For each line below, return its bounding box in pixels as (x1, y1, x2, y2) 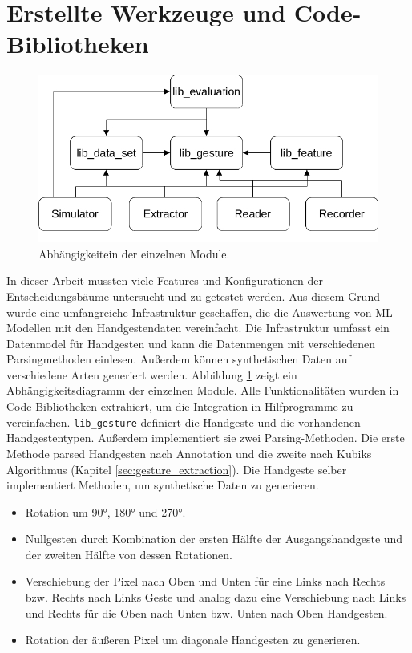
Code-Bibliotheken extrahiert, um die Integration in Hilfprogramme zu (6, 398, 353, 415)
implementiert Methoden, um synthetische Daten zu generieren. (6, 477, 319, 493)
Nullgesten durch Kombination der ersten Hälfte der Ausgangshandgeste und (25, 530, 403, 547)
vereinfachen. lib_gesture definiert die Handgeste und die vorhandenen (6, 413, 361, 430)
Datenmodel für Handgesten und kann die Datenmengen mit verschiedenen (6, 335, 375, 351)
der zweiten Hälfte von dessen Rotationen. (25, 546, 232, 562)
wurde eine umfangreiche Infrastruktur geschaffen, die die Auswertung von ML (6, 303, 393, 320)
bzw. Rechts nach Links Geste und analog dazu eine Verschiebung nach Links (25, 589, 406, 606)
